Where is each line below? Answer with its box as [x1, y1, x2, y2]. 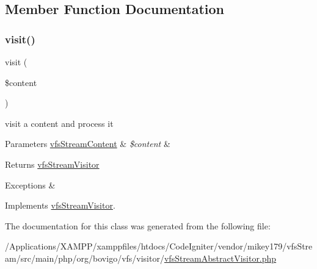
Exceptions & [5, 178, 56, 191]
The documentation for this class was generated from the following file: [5, 219, 271, 232]
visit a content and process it [5, 117, 114, 129]
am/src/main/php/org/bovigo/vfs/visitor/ [5, 251, 164, 264]
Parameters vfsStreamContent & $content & [5, 137, 170, 150]
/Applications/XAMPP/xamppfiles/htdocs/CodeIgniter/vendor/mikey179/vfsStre [5, 240, 313, 253]
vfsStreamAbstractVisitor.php [164, 251, 277, 264]
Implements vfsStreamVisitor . [5, 199, 115, 212]
